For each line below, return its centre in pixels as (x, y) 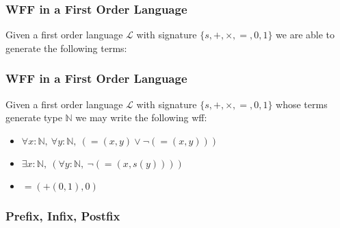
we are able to (305, 35)
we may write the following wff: (141, 117)
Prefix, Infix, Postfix (63, 215)
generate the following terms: (66, 48)
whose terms (302, 104)
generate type (34, 117)
